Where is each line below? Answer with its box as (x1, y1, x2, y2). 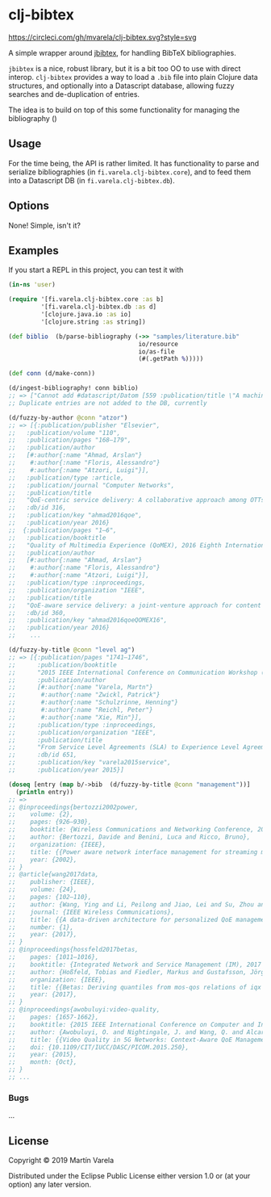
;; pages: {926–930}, (8, 818, 92, 827)
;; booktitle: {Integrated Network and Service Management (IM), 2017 (8, 961, 262, 969)
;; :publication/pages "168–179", (8, 436, 131, 445)
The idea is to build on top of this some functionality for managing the (8, 105, 240, 115)
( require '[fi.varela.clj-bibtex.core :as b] (8, 295, 164, 303)
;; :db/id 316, (8, 504, 67, 512)
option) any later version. (8, 1179, 91, 1189)
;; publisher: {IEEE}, (8, 878, 95, 886)
